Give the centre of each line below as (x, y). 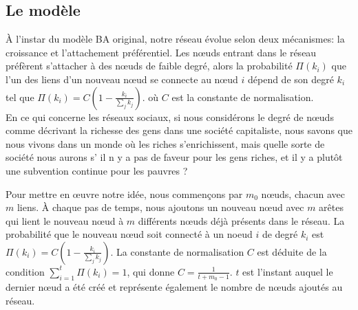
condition (25, 271)
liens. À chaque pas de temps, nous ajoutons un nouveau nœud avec (160, 207)
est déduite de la (292, 251)
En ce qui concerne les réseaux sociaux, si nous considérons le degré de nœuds (170, 117)
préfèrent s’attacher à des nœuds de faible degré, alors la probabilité (149, 66)
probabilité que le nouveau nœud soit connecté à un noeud (129, 234)
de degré (280, 234)
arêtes (331, 207)
